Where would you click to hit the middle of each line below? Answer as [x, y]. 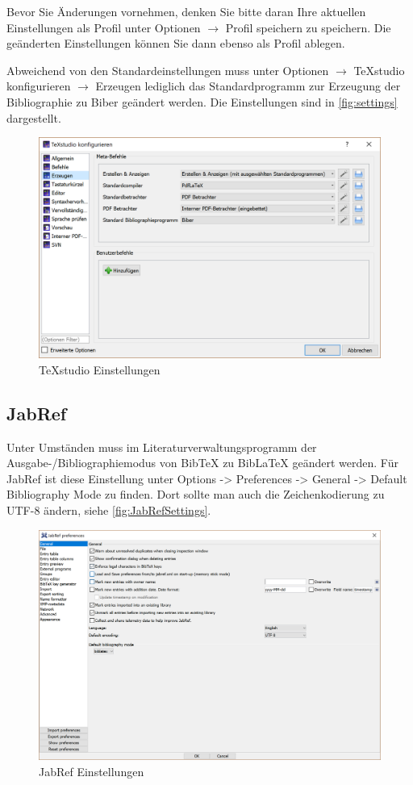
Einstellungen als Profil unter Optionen [104, 27]
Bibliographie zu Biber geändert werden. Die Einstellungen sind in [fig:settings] [202, 101]
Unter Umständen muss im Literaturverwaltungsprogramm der [162, 447]
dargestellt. [34, 117]
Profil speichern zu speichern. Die [308, 27]
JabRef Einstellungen [92, 771]
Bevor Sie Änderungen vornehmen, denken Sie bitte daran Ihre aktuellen [186, 11]
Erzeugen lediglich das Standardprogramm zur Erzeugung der [248, 86]
